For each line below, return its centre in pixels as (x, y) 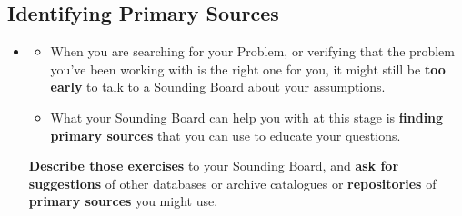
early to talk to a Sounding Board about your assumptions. (218, 87)
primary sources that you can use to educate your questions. (226, 135)
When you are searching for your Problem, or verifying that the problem (252, 51)
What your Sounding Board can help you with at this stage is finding (247, 117)
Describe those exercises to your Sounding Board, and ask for (214, 166)
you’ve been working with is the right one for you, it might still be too (248, 69)
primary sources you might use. (123, 201)
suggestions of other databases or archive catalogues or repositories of (232, 183)
